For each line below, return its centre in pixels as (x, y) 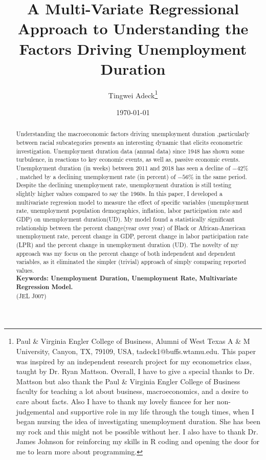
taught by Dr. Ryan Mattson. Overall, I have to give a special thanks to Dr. (135, 371)
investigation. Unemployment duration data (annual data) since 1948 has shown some (130, 151)
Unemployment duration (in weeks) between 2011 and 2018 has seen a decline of (123, 168)
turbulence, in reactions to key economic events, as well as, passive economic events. (128, 159)
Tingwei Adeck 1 (133, 94)
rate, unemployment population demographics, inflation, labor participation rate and (129, 211)
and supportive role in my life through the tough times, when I (156, 411)
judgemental (35, 411)
